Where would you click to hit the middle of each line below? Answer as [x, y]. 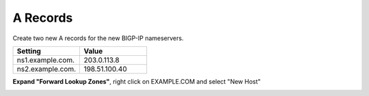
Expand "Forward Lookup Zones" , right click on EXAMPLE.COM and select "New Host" [137, 81]
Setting [29, 51]
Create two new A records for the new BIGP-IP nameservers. [98, 38]
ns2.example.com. [46, 69]
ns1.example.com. [46, 60]
